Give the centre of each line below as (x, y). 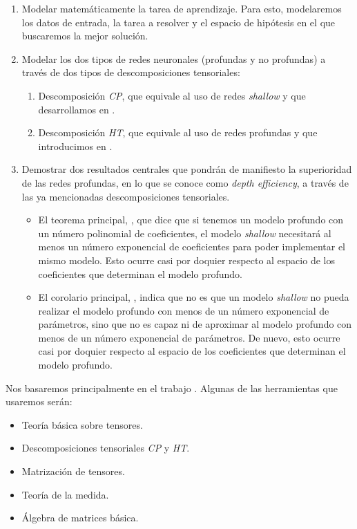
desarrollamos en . (77, 109)
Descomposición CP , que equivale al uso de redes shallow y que (172, 95)
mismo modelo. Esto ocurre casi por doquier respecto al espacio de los (186, 260)
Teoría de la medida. (65, 494)
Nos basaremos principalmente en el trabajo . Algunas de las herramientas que (172, 388)
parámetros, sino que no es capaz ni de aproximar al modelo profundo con (195, 324)
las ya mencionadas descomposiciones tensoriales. (126, 196)
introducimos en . (75, 146)
